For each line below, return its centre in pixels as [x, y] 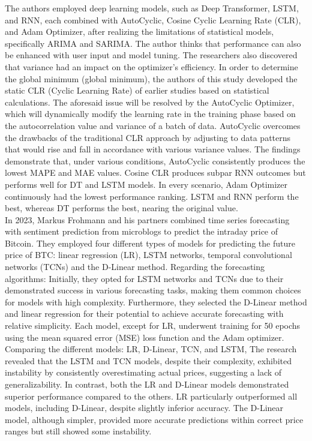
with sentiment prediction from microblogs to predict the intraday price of [142, 231]
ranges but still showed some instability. [78, 431]
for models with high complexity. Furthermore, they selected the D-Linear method [156, 301]
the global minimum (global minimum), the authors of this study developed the [151, 78]
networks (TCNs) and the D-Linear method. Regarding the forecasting [135, 267]
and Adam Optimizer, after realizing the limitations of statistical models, [139, 31]
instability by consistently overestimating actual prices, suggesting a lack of [143, 372]
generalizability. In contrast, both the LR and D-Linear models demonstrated [147, 384]
